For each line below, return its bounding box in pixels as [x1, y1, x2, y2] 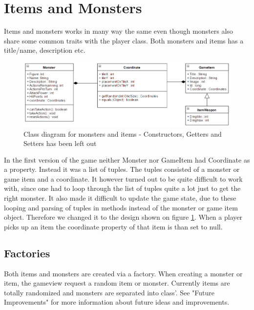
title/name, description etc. [4, 45, 85, 55]
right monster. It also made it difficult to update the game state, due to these [4, 193, 236, 203]
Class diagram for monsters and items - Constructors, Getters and [23, 128, 222, 139]
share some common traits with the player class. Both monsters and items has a [4, 35, 244, 45]
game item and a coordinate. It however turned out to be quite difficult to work [4, 173, 243, 184]
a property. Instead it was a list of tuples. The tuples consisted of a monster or [4, 164, 240, 174]
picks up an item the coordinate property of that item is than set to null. [4, 221, 223, 231]
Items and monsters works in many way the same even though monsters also [4, 26, 233, 36]
